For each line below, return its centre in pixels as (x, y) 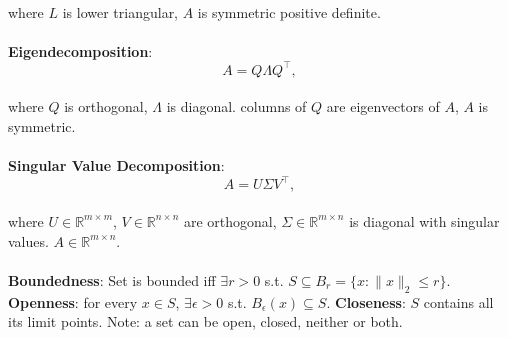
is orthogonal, (106, 106)
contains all (458, 301)
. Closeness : (366, 301)
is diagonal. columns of (236, 106)
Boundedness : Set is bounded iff (112, 279)
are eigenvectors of (383, 106)
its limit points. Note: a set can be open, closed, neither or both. (205, 321)
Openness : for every (73, 301)
